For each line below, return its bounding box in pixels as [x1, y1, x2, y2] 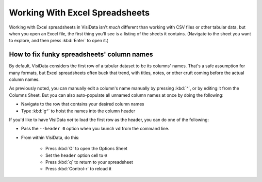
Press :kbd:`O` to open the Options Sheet [45, 146, 128, 152]
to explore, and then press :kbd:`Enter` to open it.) [9, 38, 109, 44]
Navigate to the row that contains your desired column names [21, 101, 145, 107]
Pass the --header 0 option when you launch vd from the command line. [21, 126, 169, 132]
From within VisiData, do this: [21, 135, 80, 140]
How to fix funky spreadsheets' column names [9, 50, 153, 59]
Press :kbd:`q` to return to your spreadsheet [45, 159, 133, 165]
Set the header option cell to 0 [45, 152, 107, 158]
